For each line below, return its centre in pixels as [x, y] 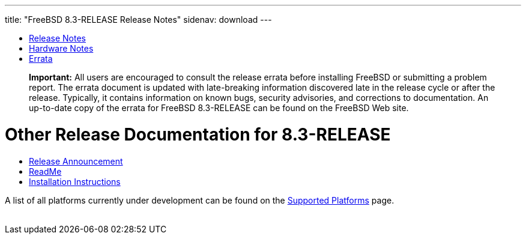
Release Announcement [76, 161]
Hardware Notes [61, 48]
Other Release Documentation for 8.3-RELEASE [198, 134]
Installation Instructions [75, 181]
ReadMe [45, 171]
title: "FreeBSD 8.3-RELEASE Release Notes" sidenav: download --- [138, 20]
